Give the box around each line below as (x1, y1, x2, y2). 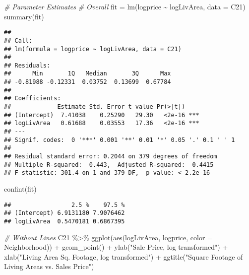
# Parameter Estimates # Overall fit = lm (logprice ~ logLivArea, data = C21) (4, 1, 246, 11)
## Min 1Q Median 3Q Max (4, 70, 171, 77)
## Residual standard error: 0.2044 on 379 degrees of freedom (4, 153, 217, 160)
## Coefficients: (4, 95, 61, 102)
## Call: (4, 37, 33, 44)
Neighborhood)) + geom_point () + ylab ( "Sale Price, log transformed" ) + (4, 242, 228, 252)
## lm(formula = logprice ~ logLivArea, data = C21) (4, 45, 182, 53)
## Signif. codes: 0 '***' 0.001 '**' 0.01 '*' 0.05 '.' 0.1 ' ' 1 (4, 136, 235, 143)
